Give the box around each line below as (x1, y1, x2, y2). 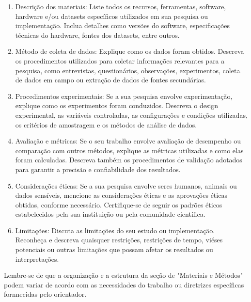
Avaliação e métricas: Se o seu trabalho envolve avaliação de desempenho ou (15, 136, 241, 146)
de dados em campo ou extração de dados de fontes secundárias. (15, 75, 206, 85)
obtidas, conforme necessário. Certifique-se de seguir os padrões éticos (15, 199, 222, 209)
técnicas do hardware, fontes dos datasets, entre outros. (15, 30, 180, 40)
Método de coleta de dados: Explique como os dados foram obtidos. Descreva (15, 46, 244, 56)
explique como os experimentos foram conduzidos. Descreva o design (15, 100, 219, 111)
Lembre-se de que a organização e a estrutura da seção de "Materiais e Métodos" (4, 270, 243, 280)
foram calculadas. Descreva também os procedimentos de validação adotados (15, 155, 242, 165)
